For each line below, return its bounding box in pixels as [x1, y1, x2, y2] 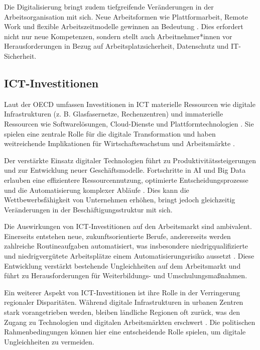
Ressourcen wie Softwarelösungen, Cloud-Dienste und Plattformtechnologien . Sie [4, 118, 254, 129]
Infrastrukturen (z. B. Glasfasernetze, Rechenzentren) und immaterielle [4, 108, 223, 119]
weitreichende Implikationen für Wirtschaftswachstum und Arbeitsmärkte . [4, 138, 235, 149]
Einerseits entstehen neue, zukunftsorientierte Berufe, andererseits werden [4, 230, 231, 241]
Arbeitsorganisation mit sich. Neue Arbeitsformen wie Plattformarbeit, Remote [4, 11, 248, 22]
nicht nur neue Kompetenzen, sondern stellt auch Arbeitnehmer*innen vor [4, 31, 232, 41]
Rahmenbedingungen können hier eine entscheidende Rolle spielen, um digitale [4, 326, 246, 337]
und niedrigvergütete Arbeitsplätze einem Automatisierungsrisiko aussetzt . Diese [4, 251, 254, 261]
